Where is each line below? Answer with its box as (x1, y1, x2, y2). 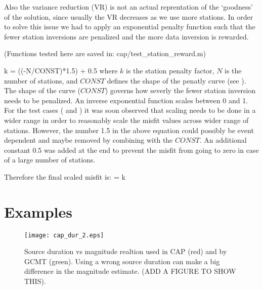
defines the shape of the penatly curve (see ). (107, 75, 246, 86)
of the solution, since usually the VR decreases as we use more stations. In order (4, 11, 253, 22)
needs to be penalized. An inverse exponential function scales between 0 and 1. (4, 95, 248, 105)
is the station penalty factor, (126, 65, 214, 75)
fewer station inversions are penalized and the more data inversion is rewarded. (4, 31, 249, 42)
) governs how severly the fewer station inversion (105, 85, 256, 96)
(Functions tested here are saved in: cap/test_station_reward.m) (4, 48, 206, 59)
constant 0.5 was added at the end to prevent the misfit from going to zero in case (4, 144, 259, 155)
